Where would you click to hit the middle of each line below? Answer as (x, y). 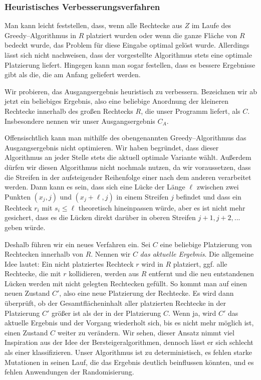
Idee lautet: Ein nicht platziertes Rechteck (69, 263)
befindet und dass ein (209, 196)
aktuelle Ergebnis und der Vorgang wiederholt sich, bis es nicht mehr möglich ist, (129, 323)
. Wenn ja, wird (192, 313)
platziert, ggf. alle (200, 263)
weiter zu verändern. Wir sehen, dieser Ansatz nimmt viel (146, 332)
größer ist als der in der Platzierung (106, 313)
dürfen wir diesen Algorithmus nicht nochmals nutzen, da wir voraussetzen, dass (128, 167)
